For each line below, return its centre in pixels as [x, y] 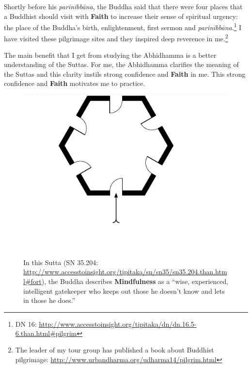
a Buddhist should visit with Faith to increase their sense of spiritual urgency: [121, 16]
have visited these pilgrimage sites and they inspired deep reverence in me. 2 [116, 38]
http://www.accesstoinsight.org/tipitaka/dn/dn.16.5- [118, 324]
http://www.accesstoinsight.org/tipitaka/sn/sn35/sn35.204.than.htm [125, 272]
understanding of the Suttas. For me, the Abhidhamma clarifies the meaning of [121, 64]
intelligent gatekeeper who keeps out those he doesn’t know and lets [124, 291]
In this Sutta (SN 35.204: [61, 262]
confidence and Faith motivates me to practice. [75, 83]
